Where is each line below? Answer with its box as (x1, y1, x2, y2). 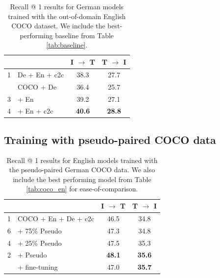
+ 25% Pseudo (18, 237, 62, 248)
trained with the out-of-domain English (8, 11, 126, 21)
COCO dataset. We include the (11, 21, 105, 31)
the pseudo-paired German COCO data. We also (9, 164, 155, 175)
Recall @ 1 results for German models (10, 1, 124, 11)
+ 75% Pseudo (18, 225, 62, 235)
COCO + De (18, 81, 57, 92)
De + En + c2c (18, 69, 64, 79)
